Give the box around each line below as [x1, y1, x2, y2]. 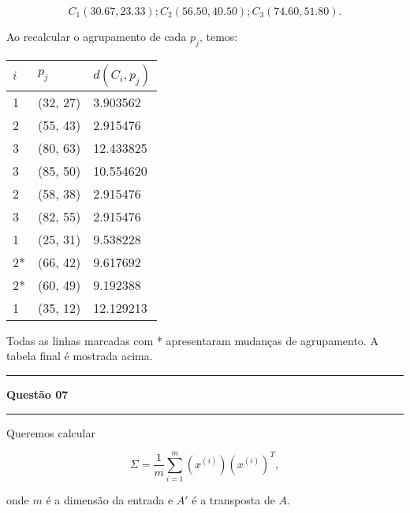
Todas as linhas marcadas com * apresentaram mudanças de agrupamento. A [6, 332, 378, 348]
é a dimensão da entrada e [46, 492, 173, 508]
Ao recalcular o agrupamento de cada [6, 28, 187, 44]
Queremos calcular [6, 424, 95, 441]
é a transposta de [192, 492, 275, 508]
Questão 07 [6, 385, 69, 402]
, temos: [199, 28, 238, 44]
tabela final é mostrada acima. [6, 348, 153, 364]
